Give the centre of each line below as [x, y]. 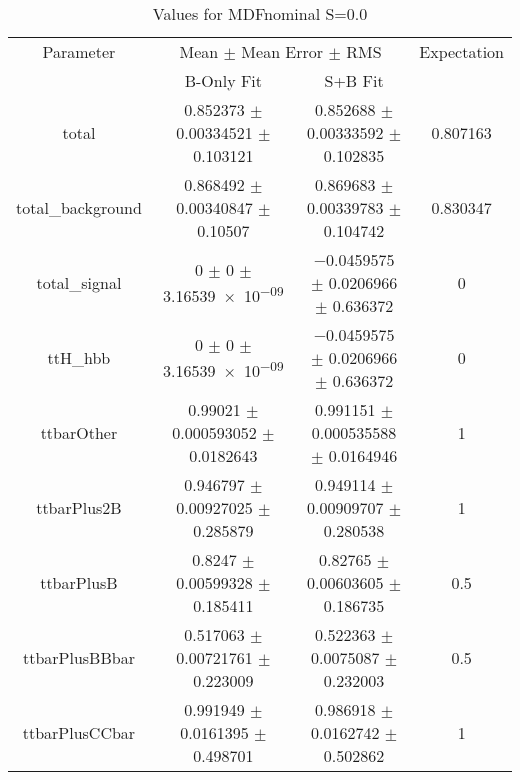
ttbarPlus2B [79, 507]
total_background [79, 207]
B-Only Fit [223, 80]
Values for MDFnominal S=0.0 [260, 13]
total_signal [79, 282]
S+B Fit [354, 80]
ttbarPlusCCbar [79, 732]
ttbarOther [79, 432]
